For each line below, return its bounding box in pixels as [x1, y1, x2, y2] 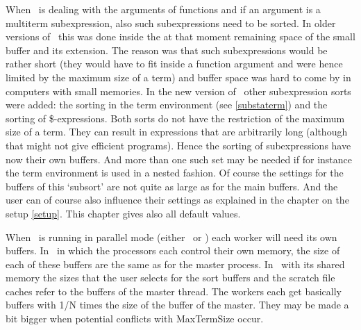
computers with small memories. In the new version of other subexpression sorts [6, 83, 351, 98]
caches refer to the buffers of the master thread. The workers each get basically [6, 283, 342, 298]
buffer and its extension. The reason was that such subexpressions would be [6, 42, 328, 57]
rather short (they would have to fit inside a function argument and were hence [6, 56, 343, 71]
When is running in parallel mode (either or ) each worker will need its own [6, 229, 337, 244]
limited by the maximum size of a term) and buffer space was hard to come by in [6, 69, 351, 84]
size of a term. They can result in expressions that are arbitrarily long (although [6, 124, 348, 139]
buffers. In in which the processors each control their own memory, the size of [6, 243, 340, 258]
